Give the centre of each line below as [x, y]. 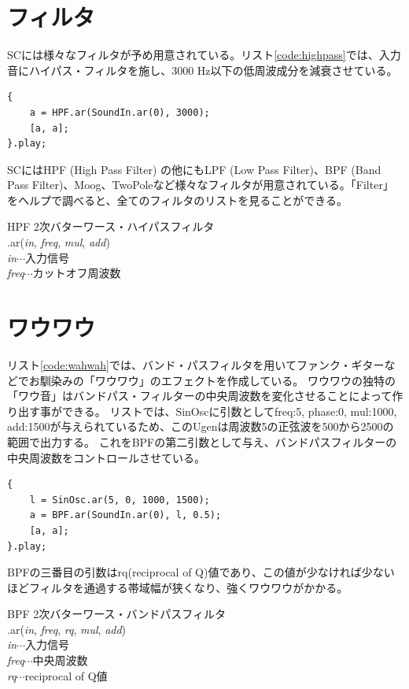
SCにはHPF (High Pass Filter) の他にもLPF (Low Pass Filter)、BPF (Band [194, 169]
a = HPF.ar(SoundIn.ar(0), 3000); [120, 112]
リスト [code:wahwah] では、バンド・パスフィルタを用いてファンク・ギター [196, 364]
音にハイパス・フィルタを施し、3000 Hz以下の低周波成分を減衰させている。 [203, 70]
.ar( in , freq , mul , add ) [59, 242]
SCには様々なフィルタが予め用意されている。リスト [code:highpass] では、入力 [204, 55]
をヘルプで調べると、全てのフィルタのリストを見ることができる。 [177, 200]
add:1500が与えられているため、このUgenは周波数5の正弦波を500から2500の [201, 426]
